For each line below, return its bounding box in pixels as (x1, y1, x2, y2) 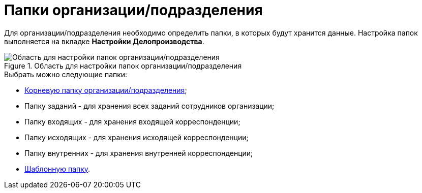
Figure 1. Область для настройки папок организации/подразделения (4, 61, 242, 70)
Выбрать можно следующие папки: (4, 70, 128, 79)
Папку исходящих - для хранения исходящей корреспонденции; (24, 133, 249, 142)
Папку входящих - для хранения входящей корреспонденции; (24, 117, 240, 126)
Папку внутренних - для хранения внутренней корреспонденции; (24, 148, 253, 157)
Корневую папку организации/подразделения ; (24, 85, 187, 94)
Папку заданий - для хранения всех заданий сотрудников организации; (24, 101, 275, 110)
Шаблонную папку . (24, 164, 91, 173)
